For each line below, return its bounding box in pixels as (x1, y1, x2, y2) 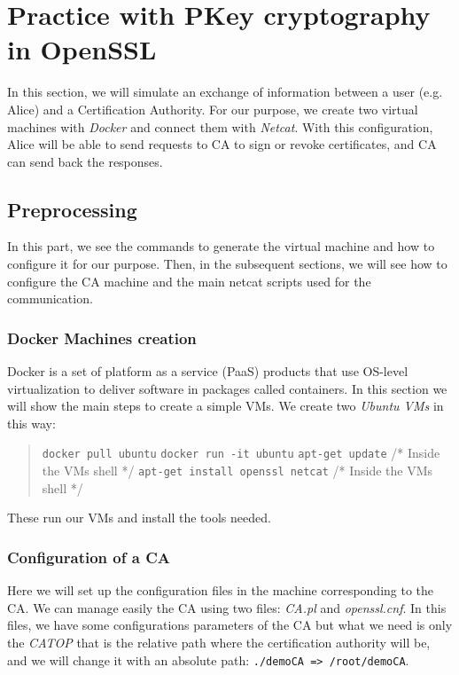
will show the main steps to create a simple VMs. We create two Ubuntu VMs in (7, 396, 444, 415)
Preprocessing (7, 195, 137, 223)
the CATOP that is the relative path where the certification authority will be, (7, 632, 431, 651)
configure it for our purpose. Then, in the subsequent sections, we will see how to (7, 255, 447, 273)
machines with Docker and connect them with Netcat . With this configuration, (7, 117, 433, 136)
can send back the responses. (7, 152, 163, 170)
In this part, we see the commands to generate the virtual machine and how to (7, 237, 435, 255)
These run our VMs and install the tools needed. (7, 508, 271, 527)
